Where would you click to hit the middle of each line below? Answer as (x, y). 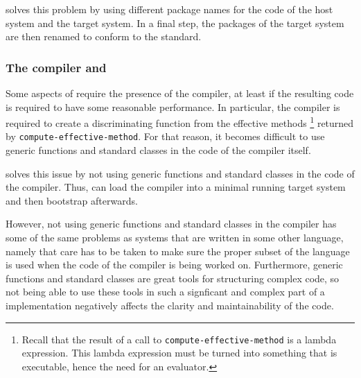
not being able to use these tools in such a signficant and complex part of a (165, 292)
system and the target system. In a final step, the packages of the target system (175, 23)
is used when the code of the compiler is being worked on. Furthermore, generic (174, 265)
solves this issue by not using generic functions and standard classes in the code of (180, 173)
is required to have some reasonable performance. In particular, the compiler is (173, 106)
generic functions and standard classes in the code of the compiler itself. (158, 150)
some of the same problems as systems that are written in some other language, (175, 238)
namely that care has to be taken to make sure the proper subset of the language (178, 251)
